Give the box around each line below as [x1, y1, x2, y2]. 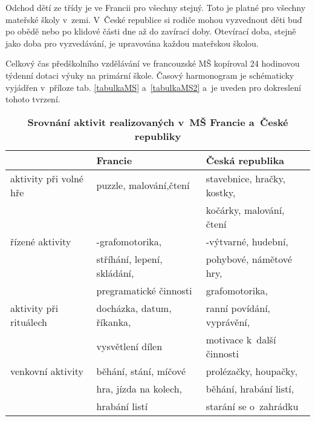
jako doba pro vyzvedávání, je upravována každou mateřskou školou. [5, 36, 259, 49]
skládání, [96, 265, 134, 280]
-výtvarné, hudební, [206, 234, 288, 248]
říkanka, [96, 314, 131, 329]
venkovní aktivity [10, 363, 83, 378]
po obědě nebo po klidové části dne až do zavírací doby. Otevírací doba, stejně [5, 25, 296, 38]
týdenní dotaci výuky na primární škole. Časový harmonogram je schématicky [5, 68, 294, 81]
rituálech [10, 314, 47, 329]
